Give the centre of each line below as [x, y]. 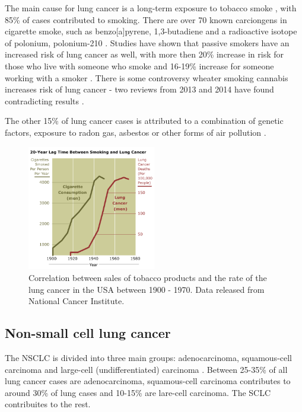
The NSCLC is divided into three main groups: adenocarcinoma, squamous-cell [149, 357]
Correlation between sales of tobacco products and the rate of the [148, 277]
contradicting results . [44, 100]
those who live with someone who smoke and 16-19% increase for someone [139, 66]
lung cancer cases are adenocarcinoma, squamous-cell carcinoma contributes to [148, 381]
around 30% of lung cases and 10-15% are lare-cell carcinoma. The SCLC [138, 392]
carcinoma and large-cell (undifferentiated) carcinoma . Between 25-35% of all [146, 369]
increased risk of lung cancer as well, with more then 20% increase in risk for [144, 54]
